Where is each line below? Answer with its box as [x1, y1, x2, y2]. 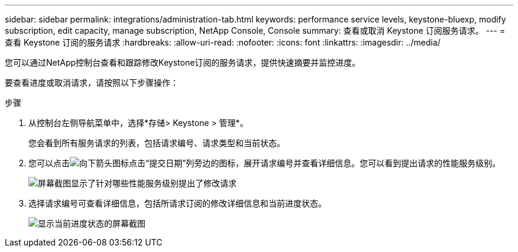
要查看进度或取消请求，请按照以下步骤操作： [5, 77, 179, 88]
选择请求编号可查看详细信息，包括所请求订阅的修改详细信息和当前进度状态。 [28, 198, 326, 208]
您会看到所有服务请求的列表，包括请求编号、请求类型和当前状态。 [28, 138, 285, 148]
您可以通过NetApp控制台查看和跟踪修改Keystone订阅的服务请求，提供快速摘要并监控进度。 [5, 57, 361, 67]
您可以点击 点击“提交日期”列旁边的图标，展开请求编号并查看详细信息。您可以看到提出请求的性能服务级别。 [28, 158, 501, 168]
